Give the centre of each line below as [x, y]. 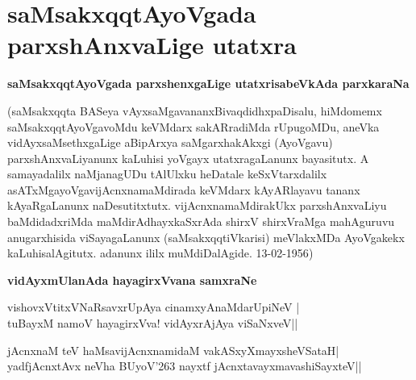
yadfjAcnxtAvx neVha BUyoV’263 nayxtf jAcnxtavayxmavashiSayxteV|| [185, 366]
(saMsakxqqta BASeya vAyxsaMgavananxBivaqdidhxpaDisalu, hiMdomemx [195, 110]
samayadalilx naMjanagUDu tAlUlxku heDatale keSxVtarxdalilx [167, 174]
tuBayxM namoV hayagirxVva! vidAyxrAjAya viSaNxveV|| [153, 323]
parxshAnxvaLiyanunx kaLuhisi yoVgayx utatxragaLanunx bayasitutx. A [188, 158]
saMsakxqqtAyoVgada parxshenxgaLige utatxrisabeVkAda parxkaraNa [208, 84]
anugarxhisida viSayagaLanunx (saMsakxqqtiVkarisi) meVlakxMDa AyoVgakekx [206, 237]
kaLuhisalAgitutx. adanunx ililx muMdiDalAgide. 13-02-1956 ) [160, 253]
